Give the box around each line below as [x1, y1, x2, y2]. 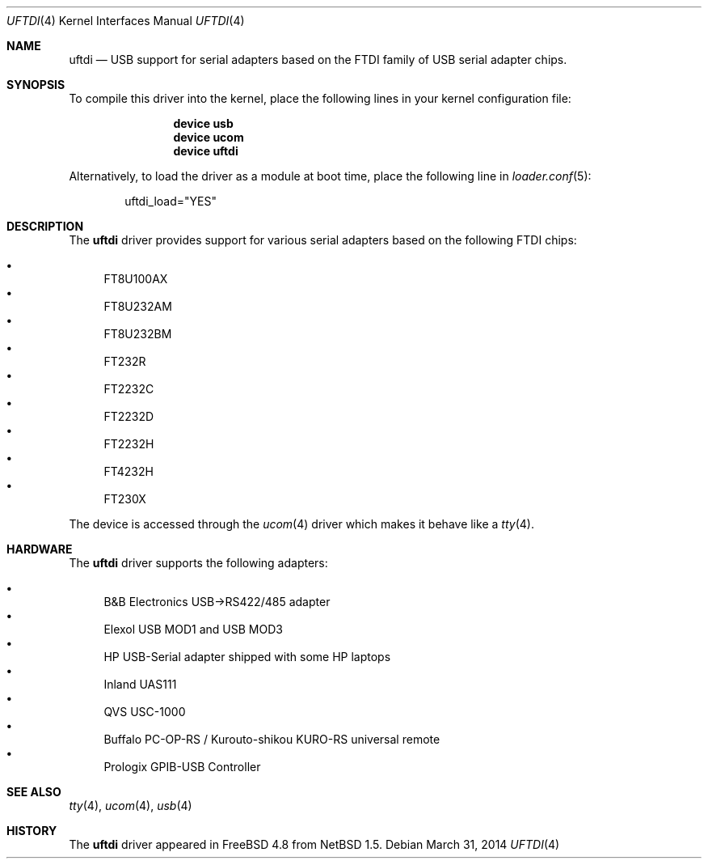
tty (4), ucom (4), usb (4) [69, 799, 192, 812]
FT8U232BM [103, 327, 172, 341]
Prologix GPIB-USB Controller [103, 760, 261, 774]
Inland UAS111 [103, 677, 177, 691]
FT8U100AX [103, 272, 168, 286]
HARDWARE [6, 542, 73, 556]
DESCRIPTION [6, 219, 84, 233]
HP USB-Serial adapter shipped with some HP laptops [103, 650, 391, 664]
